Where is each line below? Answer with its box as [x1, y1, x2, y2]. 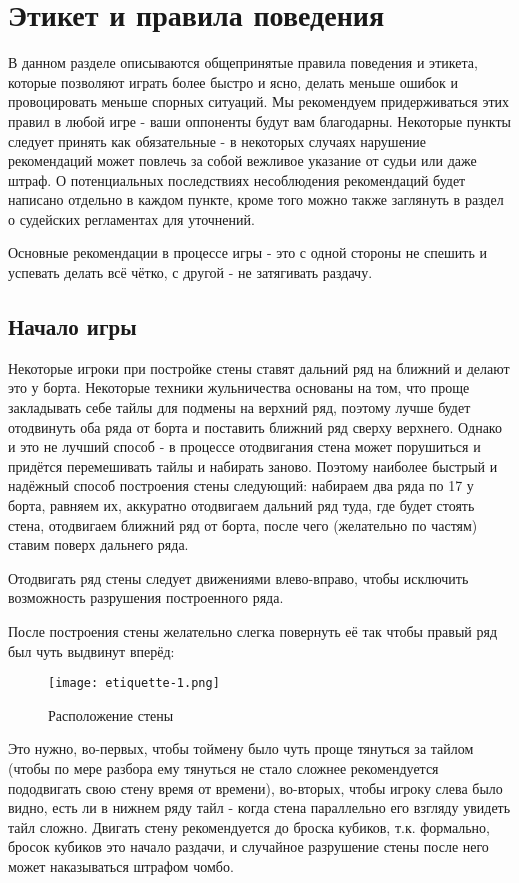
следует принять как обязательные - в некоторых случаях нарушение [8, 130, 427, 151]
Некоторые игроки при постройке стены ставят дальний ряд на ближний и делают [8, 357, 510, 378]
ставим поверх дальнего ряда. [8, 534, 189, 555]
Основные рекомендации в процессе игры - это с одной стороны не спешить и [8, 242, 487, 263]
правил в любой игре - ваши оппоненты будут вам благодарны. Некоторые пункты [8, 110, 511, 131]
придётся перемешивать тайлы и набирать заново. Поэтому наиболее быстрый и [8, 455, 498, 476]
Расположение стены [48, 704, 174, 725]
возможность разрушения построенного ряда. [8, 587, 284, 608]
